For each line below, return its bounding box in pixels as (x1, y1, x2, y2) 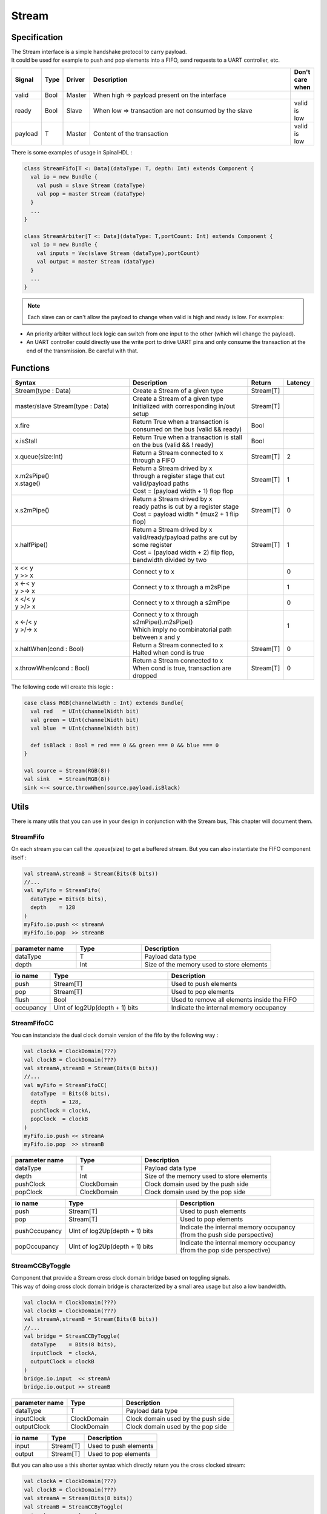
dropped (132, 671, 157, 679)
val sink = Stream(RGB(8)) (24, 776, 111, 782)
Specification (11, 32, 63, 42)
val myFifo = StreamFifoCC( (24, 1082, 107, 1088)
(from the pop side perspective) (179, 1246, 271, 1255)
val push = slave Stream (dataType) (36, 182, 145, 189)
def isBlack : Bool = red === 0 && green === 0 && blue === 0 (30, 742, 219, 749)
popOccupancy (15, 1242, 59, 1251)
